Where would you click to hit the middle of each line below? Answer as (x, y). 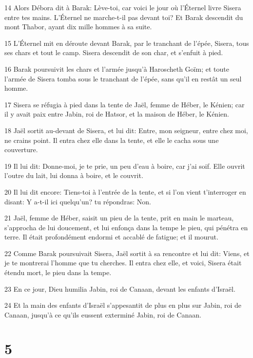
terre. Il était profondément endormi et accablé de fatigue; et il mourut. (111, 237)
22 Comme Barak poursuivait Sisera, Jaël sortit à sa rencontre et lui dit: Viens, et (127, 253)
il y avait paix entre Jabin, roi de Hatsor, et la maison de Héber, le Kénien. (117, 114)
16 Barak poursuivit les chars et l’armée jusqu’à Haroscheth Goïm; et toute (117, 69)
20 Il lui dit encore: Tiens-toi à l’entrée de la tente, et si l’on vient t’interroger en (125, 191)
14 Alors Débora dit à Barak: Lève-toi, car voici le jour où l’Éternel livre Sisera (123, 7)
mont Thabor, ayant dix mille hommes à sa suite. (78, 27)
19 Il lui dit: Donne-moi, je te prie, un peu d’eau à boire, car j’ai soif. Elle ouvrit (125, 166)
